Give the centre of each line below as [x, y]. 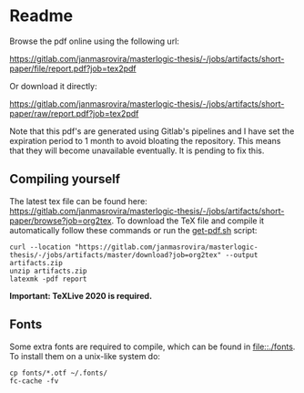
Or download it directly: [53, 86]
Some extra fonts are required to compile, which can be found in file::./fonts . [152, 346]
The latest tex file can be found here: [78, 201]
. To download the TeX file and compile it [188, 221]
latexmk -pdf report [49, 279]
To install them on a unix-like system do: [85, 356]
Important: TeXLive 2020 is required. [81, 295]
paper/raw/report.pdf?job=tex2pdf [74, 113]
